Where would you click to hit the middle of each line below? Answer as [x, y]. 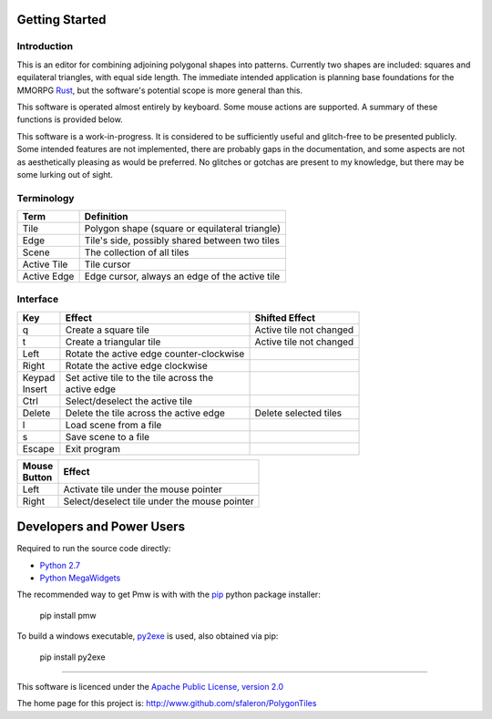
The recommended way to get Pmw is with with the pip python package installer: [169, 595]
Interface [38, 299]
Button [37, 477]
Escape [38, 448]
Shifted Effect [285, 317]
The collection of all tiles [137, 252]
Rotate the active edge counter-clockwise [155, 354]
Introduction [45, 46]
